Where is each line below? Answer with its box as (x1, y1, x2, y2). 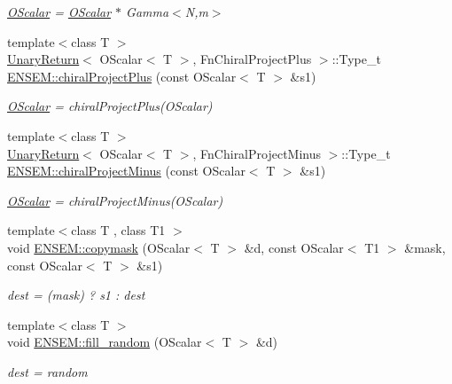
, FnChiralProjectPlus (192, 50, 312, 68)
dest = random (7, 362, 88, 380)
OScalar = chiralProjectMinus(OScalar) (7, 191, 223, 209)
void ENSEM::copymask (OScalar (7, 238, 191, 256)
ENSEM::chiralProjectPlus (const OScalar (7, 67, 237, 85)
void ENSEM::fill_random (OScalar (7, 333, 202, 351)
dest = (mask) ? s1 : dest (7, 286, 145, 304)
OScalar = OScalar (7, 3, 112, 20)
